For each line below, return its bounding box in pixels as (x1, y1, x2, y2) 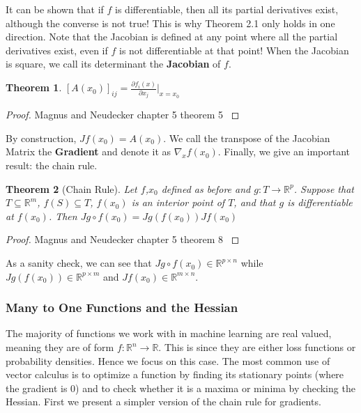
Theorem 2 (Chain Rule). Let (6, 181, 137, 196)
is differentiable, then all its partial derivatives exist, (115, 2, 339, 16)
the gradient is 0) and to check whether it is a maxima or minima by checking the (6, 380, 355, 395)
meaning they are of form (6, 340, 114, 354)
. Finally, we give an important (217, 144, 351, 159)
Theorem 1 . (6, 80, 62, 95)
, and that (233, 195, 276, 210)
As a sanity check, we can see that (6, 256, 152, 270)
